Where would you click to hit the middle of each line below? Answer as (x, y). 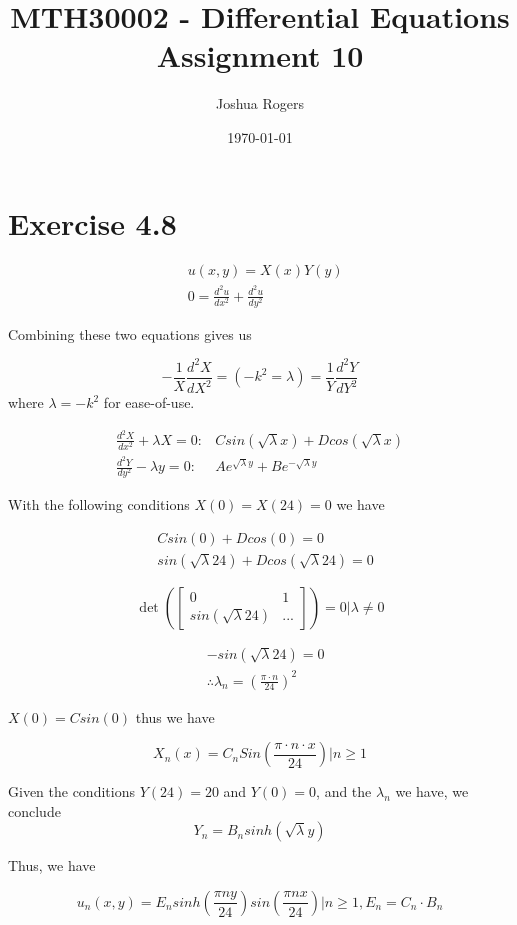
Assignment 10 (260, 55)
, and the (344, 791)
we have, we (432, 791)
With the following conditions (99, 504)
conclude (34, 810)
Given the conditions (71, 791)
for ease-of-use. (149, 402)
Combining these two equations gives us (130, 333)
